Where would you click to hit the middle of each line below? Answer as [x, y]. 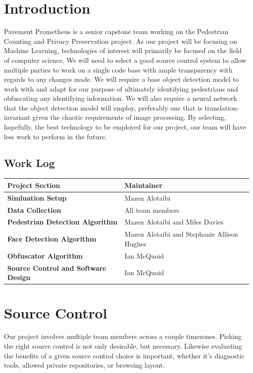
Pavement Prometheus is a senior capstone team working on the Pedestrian [116, 31]
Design [19, 277]
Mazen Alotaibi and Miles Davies [174, 222]
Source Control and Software [57, 268]
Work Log [29, 162]
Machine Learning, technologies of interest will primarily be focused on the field [123, 50]
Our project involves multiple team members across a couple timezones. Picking [123, 336]
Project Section [34, 185]
